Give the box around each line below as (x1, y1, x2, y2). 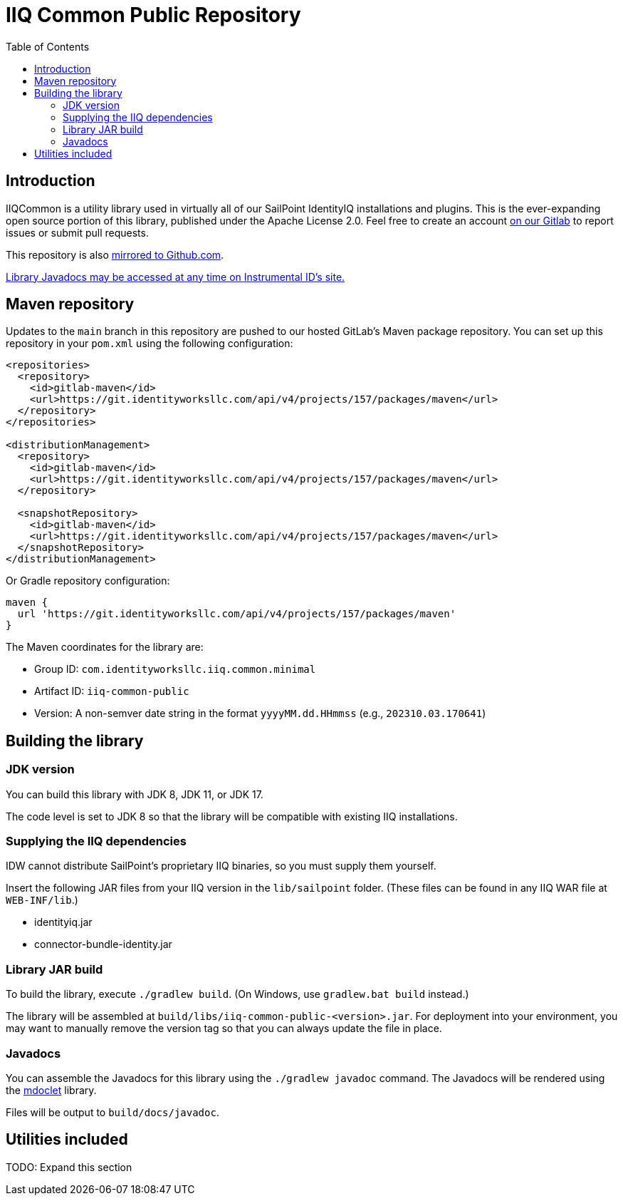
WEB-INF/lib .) (6, 894, 78, 907)
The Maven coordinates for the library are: (6, 641, 204, 654)
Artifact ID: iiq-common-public (34, 685, 189, 698)
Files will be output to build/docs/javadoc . (6, 1105, 219, 1118)
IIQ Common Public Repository (6, 3, 301, 27)
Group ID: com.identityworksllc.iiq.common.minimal (34, 663, 316, 676)
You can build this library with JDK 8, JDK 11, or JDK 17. (6, 788, 263, 800)
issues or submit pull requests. (6, 226, 149, 239)
